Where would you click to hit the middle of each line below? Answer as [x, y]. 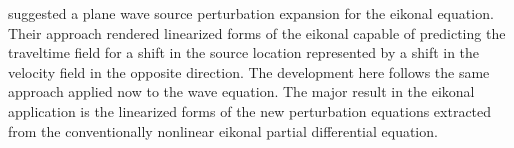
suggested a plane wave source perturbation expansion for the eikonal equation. [251, 13]
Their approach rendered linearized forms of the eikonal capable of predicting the [257, 32]
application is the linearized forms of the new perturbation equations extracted [250, 110]
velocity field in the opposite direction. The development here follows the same [249, 71]
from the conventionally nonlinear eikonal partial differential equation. [223, 130]
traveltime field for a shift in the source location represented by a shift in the [244, 52]
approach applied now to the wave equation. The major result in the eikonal [241, 91]
